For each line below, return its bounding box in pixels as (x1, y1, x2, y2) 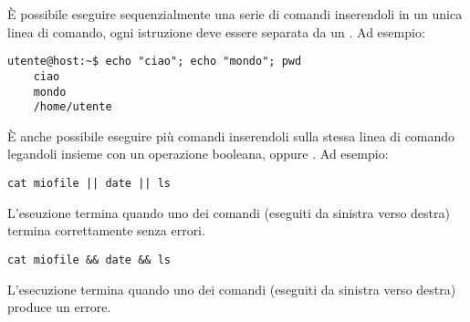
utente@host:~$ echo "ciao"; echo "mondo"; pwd (7, 55, 302, 68)
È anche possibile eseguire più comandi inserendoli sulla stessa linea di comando (7, 126, 455, 145)
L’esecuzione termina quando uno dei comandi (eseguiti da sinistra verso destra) (7, 279, 456, 298)
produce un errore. (7, 297, 111, 317)
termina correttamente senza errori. (7, 221, 205, 240)
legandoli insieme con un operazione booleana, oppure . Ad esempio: (7, 144, 389, 163)
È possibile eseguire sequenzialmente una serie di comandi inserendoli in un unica (7, 5, 463, 23)
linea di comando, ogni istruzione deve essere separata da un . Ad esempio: (7, 22, 425, 41)
